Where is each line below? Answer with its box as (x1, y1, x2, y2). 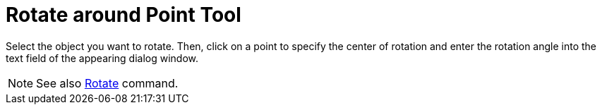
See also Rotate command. (36, 75, 179, 90)
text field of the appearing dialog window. (6, 51, 199, 64)
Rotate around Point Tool (6, 3, 241, 27)
